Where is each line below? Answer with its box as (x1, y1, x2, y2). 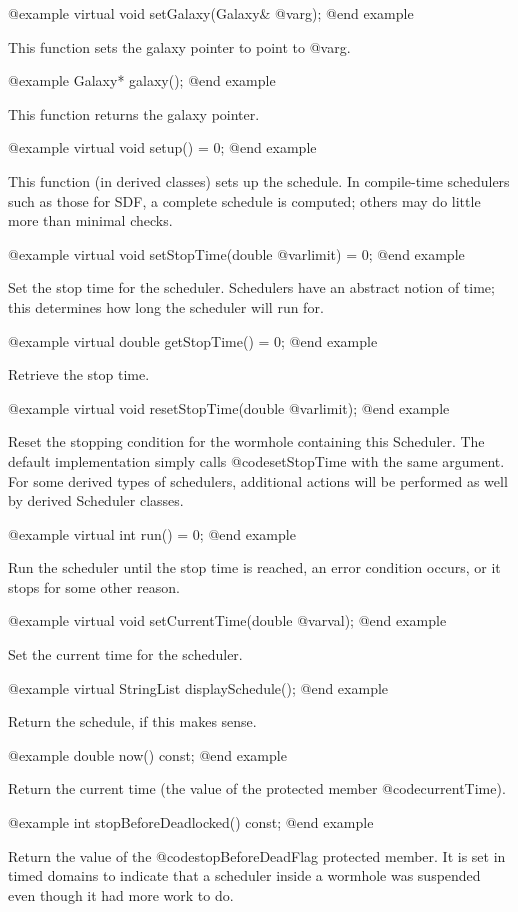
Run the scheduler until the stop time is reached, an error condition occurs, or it (8, 557, 501, 578)
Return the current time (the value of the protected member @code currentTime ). (8, 778, 506, 799)
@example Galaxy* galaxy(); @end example (8, 70, 276, 91)
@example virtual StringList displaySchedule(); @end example (8, 677, 389, 698)
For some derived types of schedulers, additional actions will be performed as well (8, 470, 508, 491)
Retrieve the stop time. (8, 364, 150, 385)
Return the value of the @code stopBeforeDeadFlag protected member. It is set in (8, 845, 506, 866)
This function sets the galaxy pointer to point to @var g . (8, 36, 351, 57)
